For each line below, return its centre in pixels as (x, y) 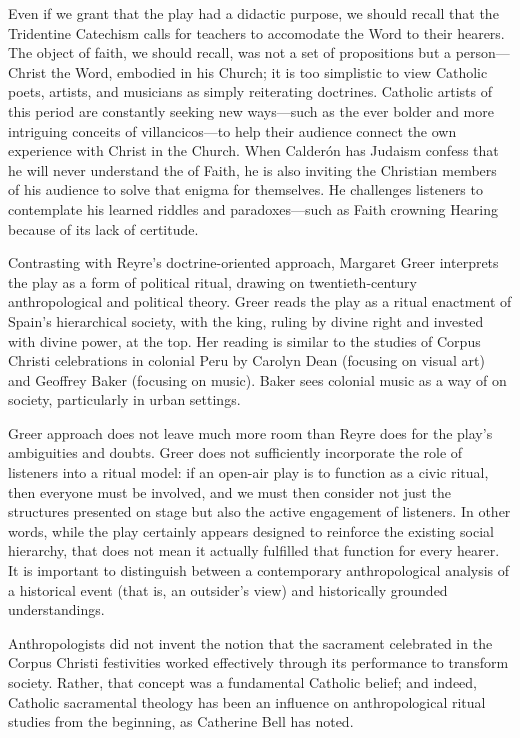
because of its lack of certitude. (103, 228)
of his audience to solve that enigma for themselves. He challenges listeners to (245, 189)
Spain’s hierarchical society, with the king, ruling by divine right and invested (246, 320)
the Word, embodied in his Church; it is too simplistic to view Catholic (269, 71)
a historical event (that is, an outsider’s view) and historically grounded (228, 589)
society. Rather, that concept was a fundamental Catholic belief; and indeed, (243, 682)
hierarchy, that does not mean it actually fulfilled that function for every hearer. (254, 550)
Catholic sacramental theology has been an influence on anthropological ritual (247, 701)
